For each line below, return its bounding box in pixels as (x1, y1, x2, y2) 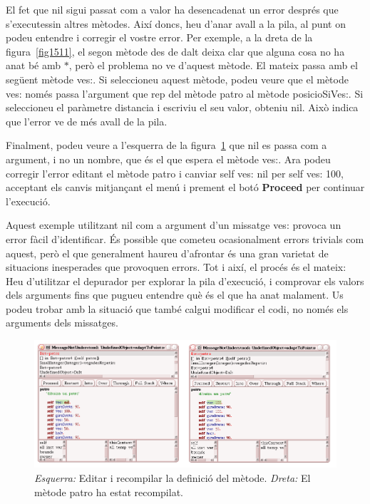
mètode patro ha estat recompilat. (34, 484, 183, 499)
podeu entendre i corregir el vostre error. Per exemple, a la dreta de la (6, 30, 313, 45)
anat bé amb (6, 58, 61, 73)
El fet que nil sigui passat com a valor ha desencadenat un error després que (6, 2, 339, 16)
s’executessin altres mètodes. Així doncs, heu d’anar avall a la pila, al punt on (6, 16, 346, 31)
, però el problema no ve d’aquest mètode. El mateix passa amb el (68, 58, 358, 73)
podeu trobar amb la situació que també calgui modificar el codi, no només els (6, 301, 349, 316)
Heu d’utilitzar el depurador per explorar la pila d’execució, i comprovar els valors (6, 273, 364, 288)
